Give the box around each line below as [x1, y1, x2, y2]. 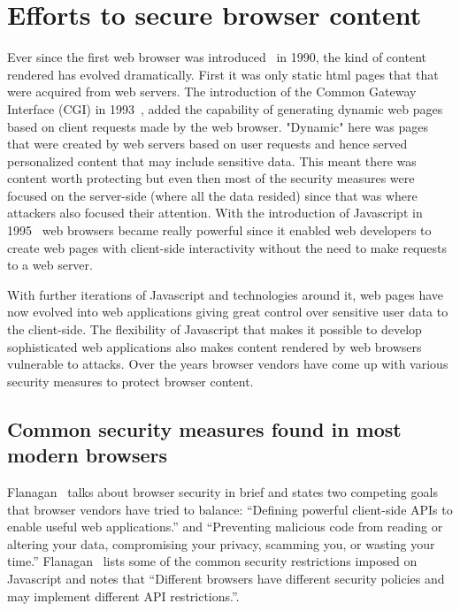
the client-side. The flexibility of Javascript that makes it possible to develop [7, 320, 422, 339]
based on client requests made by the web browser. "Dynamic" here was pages [7, 117, 428, 135]
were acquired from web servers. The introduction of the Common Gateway [7, 82, 417, 101]
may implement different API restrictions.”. [7, 586, 240, 605]
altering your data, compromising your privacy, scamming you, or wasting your [7, 534, 435, 553]
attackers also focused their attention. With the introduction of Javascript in [7, 203, 423, 222]
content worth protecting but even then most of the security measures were [7, 169, 415, 187]
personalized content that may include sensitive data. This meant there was [7, 151, 417, 170]
